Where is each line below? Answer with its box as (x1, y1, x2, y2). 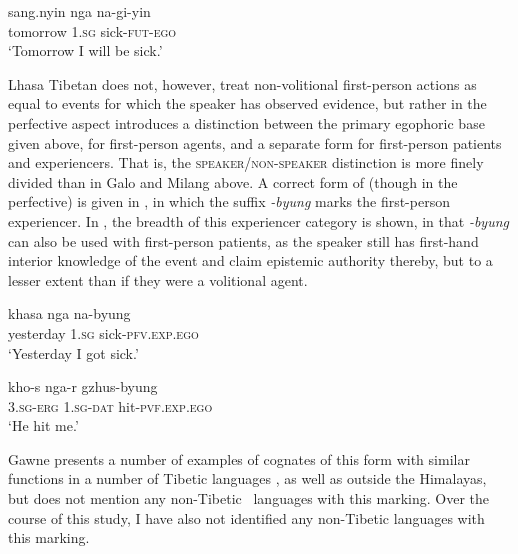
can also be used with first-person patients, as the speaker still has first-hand (8, 230, 479, 251)
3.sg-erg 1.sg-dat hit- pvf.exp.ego (8, 395, 213, 416)
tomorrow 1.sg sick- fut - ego (8, 20, 177, 41)
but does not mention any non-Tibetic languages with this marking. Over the (8, 488, 489, 509)
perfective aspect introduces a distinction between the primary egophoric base (8, 112, 485, 133)
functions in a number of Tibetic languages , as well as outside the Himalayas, (8, 468, 487, 489)
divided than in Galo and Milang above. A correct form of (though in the (8, 171, 458, 192)
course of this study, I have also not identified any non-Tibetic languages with (8, 507, 485, 528)
